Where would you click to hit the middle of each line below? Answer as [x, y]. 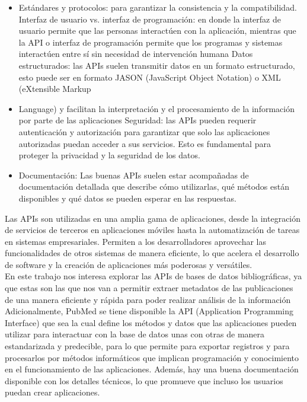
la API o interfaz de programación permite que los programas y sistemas [151, 42]
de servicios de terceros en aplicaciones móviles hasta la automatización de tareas [152, 230]
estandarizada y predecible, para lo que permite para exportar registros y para [147, 346]
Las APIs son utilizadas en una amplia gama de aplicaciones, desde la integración [153, 218]
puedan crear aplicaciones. [52, 392]
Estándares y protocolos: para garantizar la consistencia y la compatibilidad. [158, 7]
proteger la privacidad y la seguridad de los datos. [109, 155]
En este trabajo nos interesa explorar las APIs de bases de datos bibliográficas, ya [153, 276]
